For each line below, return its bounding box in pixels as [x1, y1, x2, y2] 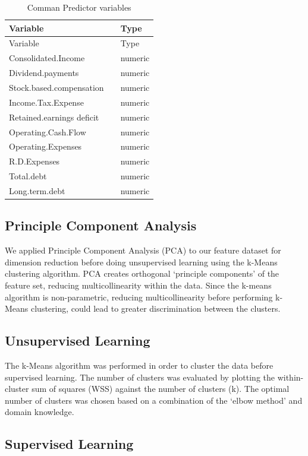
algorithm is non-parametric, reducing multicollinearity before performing [5, 290, 273, 303]
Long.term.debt [9, 184, 65, 197]
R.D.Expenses [9, 155, 60, 167]
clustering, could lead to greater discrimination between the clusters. [31, 302, 281, 315]
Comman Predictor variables [27, 1, 131, 13]
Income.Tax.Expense [9, 96, 84, 108]
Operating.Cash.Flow [9, 125, 86, 138]
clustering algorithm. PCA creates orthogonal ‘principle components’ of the [5, 267, 279, 280]
